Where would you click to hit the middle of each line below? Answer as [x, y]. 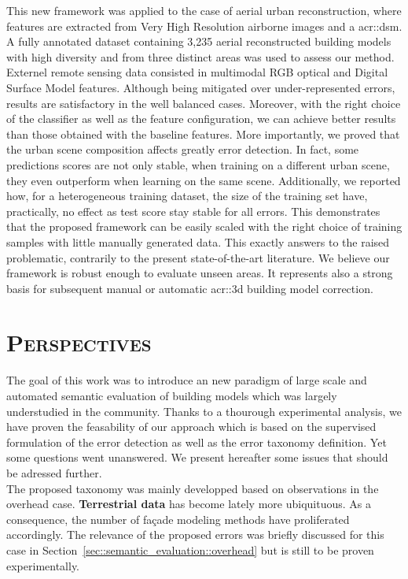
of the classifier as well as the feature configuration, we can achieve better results [201, 119]
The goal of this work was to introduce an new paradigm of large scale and [187, 380]
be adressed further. [54, 472]
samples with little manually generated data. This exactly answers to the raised [198, 241]
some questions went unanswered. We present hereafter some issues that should [197, 457]
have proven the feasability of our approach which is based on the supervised [191, 427]
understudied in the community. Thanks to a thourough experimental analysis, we [204, 411]
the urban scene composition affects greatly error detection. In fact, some [183, 149]
